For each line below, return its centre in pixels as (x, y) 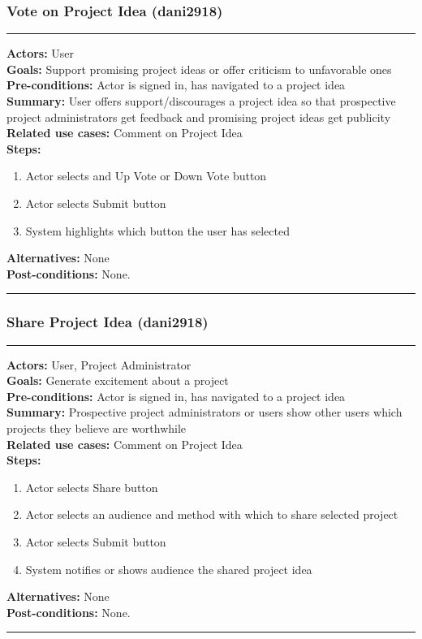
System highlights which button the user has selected (157, 230)
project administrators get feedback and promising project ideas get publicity (199, 117)
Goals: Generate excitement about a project (118, 380)
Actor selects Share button (92, 487)
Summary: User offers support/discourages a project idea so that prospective (201, 101)
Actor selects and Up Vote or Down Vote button (146, 176)
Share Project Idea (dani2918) (108, 322)
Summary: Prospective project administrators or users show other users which (205, 412)
